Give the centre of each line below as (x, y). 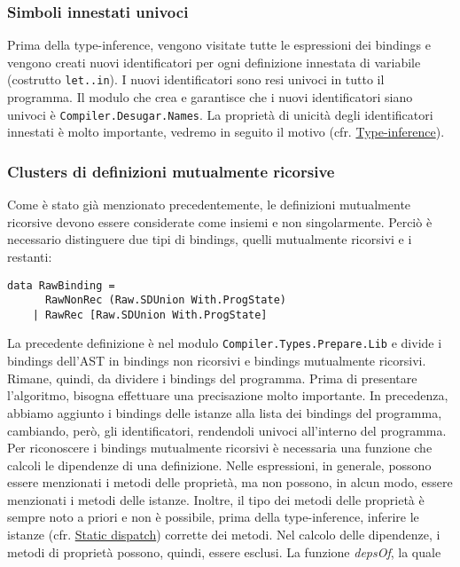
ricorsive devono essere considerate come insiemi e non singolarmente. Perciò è (220, 221)
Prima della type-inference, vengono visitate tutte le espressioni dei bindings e (219, 45)
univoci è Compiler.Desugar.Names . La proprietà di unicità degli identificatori (220, 114)
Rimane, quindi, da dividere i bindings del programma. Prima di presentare (212, 378)
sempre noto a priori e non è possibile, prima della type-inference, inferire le (213, 517)
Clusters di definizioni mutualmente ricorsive (171, 171)
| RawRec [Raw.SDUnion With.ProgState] (150, 315)
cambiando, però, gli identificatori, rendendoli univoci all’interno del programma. (227, 430)
